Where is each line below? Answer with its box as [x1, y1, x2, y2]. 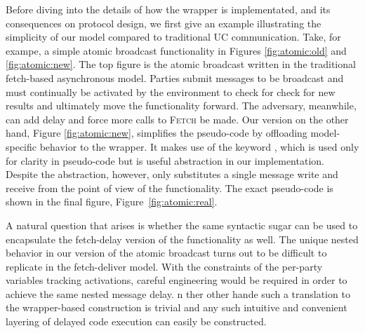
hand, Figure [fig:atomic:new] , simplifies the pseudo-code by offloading [6, 125, 307, 140]
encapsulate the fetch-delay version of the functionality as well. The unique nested [6, 231, 359, 246]
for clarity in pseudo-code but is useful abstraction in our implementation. [6, 153, 324, 168]
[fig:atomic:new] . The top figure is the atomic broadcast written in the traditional [6, 57, 356, 72]
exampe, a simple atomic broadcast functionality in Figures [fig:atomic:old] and [6, 43, 347, 57]
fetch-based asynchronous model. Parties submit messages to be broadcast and [6, 70, 344, 85]
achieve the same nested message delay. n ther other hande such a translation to [6, 286, 350, 301]
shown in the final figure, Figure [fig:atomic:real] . [6, 194, 218, 209]
